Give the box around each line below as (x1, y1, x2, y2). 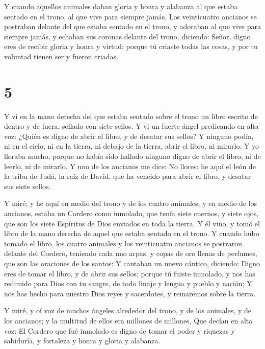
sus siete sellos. (4, 180, 51, 191)
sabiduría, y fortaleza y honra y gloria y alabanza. (4, 335, 161, 346)
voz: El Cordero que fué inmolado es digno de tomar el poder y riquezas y (4, 325, 235, 336)
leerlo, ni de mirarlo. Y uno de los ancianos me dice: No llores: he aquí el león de (4, 160, 256, 171)
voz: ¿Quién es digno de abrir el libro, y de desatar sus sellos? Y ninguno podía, (4, 130, 254, 141)
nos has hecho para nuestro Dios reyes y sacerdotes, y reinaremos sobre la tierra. (4, 288, 256, 298)
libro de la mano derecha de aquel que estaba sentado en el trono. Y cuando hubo (4, 228, 259, 239)
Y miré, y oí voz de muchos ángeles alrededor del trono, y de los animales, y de (4, 305, 251, 316)
